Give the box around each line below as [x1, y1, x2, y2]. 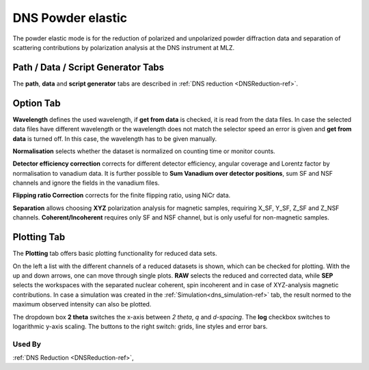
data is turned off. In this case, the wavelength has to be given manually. [12, 134, 217, 143]
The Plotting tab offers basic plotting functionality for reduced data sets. [12, 250, 217, 258]
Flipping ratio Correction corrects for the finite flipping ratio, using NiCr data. [12, 191, 231, 200]
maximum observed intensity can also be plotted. [12, 300, 152, 308]
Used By [12, 339, 41, 349]
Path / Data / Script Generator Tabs [12, 62, 165, 73]
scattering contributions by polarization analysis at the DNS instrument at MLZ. [12, 43, 235, 51]
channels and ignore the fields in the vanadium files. [12, 179, 160, 187]
